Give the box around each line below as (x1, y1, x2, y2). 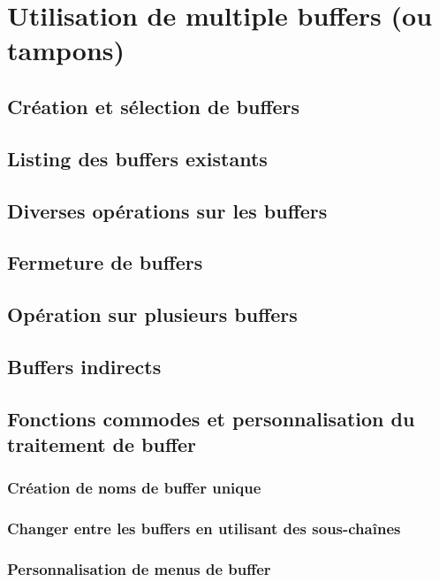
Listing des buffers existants (7, 144, 268, 172)
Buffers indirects (7, 352, 162, 379)
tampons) (7, 32, 125, 68)
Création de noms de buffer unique (7, 477, 261, 499)
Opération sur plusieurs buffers (7, 301, 298, 328)
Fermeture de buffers (7, 249, 203, 276)
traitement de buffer (7, 431, 197, 458)
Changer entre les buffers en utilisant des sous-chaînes (7, 517, 401, 540)
